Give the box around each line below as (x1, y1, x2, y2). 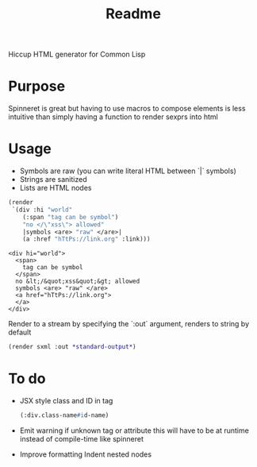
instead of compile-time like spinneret (19, 434, 144, 443)
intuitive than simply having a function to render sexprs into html (8, 112, 218, 122)
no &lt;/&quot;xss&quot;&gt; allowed (15, 277, 140, 286)
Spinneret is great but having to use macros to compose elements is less (8, 104, 246, 114)
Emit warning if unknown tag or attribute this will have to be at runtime (19, 426, 250, 435)
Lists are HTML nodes (19, 183, 92, 193)
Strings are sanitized (19, 175, 87, 184)
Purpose (8, 77, 66, 95)
